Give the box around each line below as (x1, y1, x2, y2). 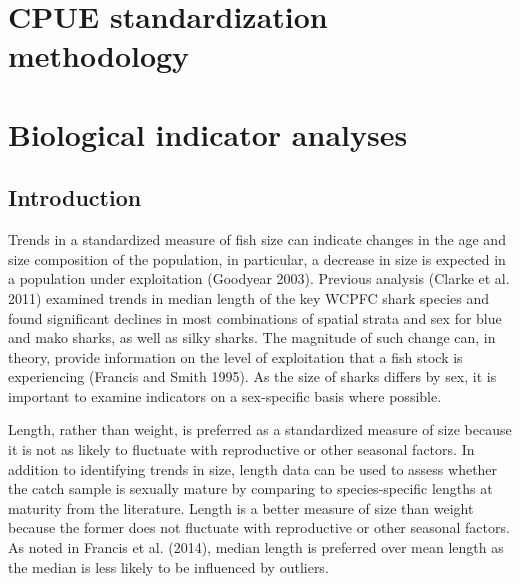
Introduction (8, 182, 142, 213)
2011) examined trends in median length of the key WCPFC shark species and (8, 287, 490, 308)
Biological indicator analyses (8, 113, 408, 154)
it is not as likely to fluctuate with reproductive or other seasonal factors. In (8, 439, 475, 460)
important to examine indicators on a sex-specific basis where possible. (8, 385, 442, 406)
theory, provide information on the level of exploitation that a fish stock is (8, 346, 463, 367)
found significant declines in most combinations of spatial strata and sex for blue (8, 307, 502, 328)
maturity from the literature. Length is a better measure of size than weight (8, 497, 474, 518)
